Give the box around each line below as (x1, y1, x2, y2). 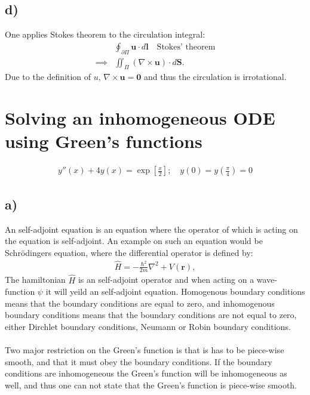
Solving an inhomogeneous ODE (5, 106, 275, 130)
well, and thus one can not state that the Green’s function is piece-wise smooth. (5, 379, 297, 391)
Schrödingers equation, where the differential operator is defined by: (5, 246, 253, 258)
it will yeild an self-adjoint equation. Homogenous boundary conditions (45, 285, 305, 298)
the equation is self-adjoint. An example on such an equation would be (5, 234, 263, 247)
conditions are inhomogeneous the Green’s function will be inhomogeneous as (5, 367, 287, 379)
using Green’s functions (5, 129, 202, 153)
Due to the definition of (5, 70, 91, 83)
